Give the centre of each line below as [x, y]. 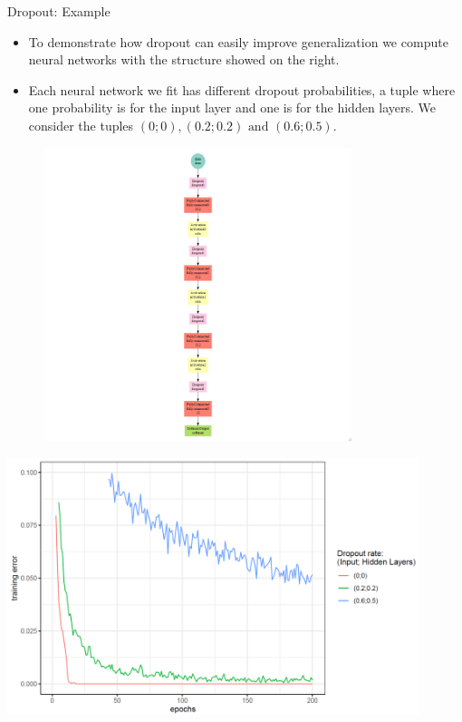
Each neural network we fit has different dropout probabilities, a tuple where [242, 89]
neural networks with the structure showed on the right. [184, 59]
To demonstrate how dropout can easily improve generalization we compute [238, 41]
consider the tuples [81, 125]
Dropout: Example [59, 11]
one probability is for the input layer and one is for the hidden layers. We [232, 107]
